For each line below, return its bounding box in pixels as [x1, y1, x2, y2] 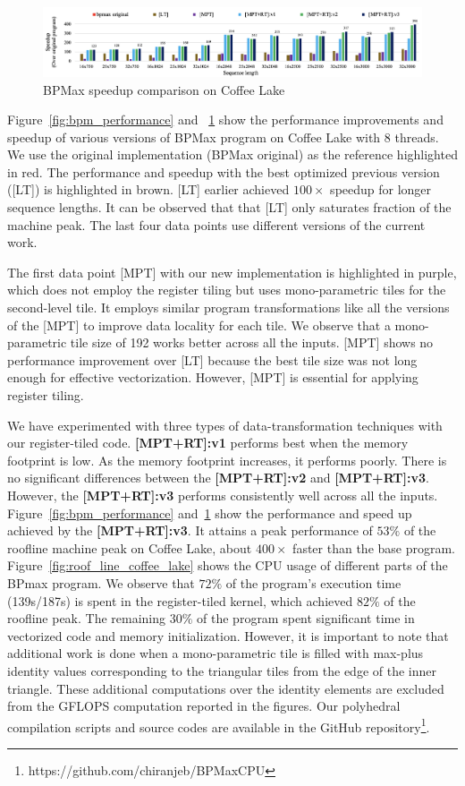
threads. [394, 127, 439, 146]
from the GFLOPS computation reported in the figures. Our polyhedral [7, 696, 401, 715]
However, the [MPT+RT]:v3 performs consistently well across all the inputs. [7, 485, 438, 504]
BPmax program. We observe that [7, 573, 195, 592]
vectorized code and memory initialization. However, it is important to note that [7, 626, 449, 645]
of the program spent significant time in [197, 609, 415, 628]
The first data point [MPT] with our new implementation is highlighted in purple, [7, 262, 457, 281]
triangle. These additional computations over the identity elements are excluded [7, 679, 444, 697]
